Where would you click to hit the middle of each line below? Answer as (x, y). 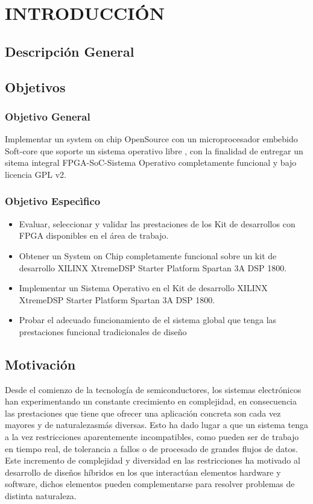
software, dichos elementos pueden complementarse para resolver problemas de (150, 484)
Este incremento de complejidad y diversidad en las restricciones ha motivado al (153, 460)
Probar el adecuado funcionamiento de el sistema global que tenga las (148, 320)
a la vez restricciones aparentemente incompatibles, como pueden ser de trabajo (152, 437)
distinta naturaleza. (41, 496)
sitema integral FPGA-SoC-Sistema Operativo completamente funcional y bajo (151, 162)
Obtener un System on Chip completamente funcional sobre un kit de (148, 255)
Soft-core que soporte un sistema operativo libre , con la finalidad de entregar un (154, 150)
